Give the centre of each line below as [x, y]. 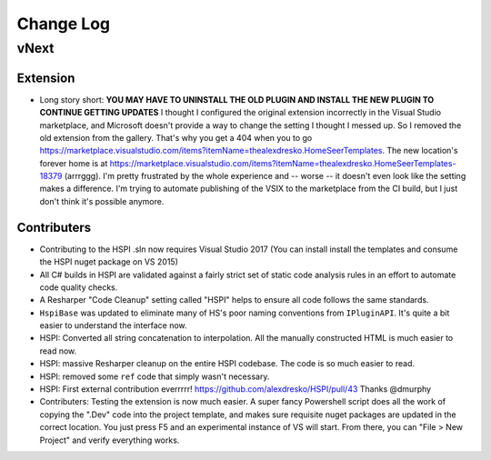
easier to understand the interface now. [113, 325]
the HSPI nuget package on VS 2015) [109, 262]
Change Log [64, 24]
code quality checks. [79, 287]
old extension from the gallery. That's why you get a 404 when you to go [176, 137]
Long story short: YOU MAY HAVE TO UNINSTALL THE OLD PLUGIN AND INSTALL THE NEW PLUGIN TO [237, 99]
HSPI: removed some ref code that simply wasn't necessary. [155, 376]
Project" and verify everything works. [110, 440]
